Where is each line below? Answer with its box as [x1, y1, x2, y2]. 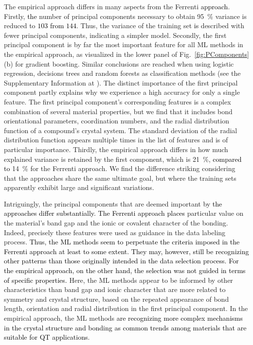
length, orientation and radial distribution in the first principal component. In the [4, 303, 248, 313]
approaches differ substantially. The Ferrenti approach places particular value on [4, 208, 244, 218]
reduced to [4, 20, 36, 31]
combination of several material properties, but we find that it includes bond [4, 106, 233, 116]
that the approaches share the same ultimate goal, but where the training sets [4, 172, 236, 183]
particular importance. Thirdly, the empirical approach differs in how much [4, 144, 228, 154]
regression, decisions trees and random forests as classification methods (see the [4, 68, 241, 78]
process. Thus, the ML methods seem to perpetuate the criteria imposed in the [4, 237, 240, 247]
